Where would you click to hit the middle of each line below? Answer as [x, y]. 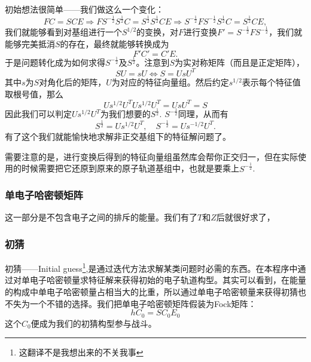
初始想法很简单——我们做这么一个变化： [84, 9]
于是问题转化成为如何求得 [55, 62]
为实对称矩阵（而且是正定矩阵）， [239, 62]
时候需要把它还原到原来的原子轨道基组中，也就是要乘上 [130, 168]
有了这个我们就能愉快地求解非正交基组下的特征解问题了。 [118, 136]
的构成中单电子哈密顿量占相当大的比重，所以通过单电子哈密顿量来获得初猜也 [155, 291]
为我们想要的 [125, 113]
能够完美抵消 [30, 43]
